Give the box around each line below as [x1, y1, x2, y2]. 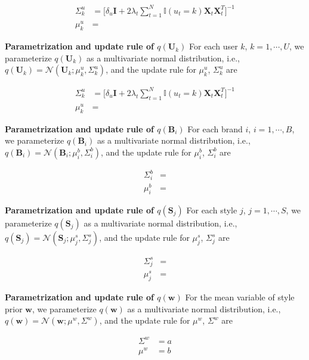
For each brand [187, 122, 243, 135]
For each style [186, 204, 237, 216]
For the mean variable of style [185, 291, 295, 303]
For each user [189, 40, 238, 52]
